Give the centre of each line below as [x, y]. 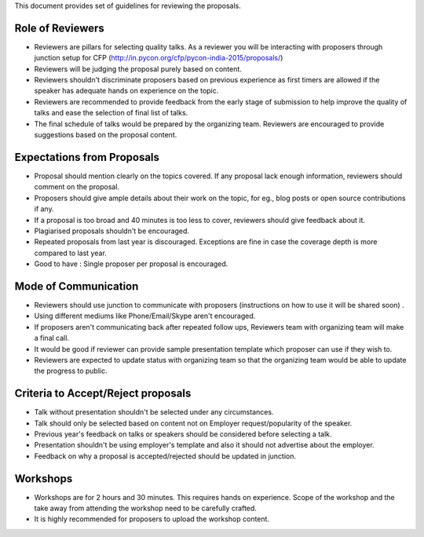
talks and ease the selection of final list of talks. [111, 113]
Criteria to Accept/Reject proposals [103, 394]
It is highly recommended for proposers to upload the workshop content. [152, 519]
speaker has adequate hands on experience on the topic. [126, 91]
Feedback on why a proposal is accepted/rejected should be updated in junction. [165, 456]
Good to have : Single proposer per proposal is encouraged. [131, 264]
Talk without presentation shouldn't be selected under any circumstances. [154, 412]
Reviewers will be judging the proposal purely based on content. [138, 69]
